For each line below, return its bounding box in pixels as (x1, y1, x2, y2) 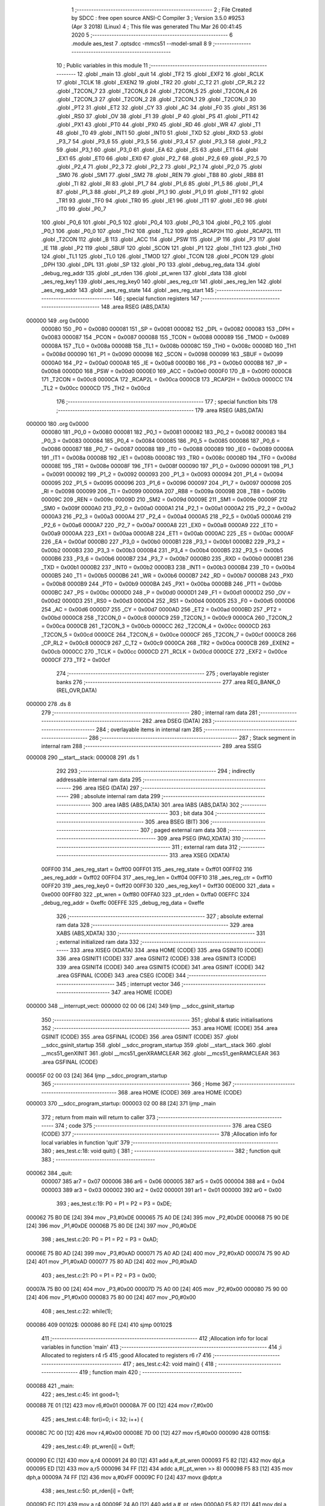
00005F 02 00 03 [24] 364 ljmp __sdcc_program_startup (26, 1072, 168, 1080)
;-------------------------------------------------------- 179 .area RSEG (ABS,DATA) (56, 407, 264, 414)
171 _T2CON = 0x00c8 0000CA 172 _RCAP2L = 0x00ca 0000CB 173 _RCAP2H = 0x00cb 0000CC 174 (41, 376, 293, 383)
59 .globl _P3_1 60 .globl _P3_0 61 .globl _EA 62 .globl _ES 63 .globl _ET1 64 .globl (56, 146, 258, 154)
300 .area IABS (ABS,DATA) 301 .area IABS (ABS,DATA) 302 (91, 801, 240, 808)
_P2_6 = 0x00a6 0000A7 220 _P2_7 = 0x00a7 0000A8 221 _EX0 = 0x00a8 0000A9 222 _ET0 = (41, 521, 279, 528)
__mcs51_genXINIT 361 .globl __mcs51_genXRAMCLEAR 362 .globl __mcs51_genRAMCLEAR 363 (41, 1050, 280, 1057)
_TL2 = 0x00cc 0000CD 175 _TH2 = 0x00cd (41, 384, 150, 392)
